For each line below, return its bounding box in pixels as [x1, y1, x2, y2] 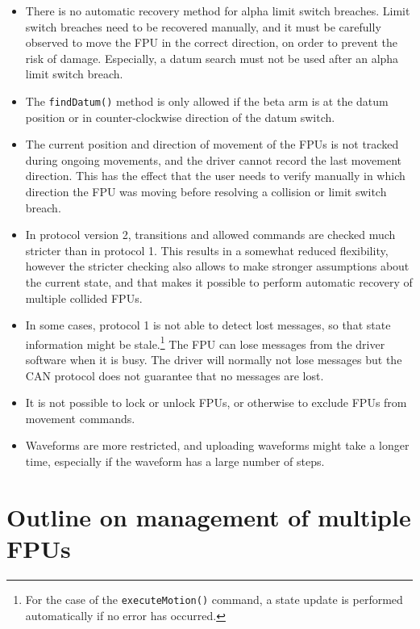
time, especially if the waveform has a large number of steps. [25, 452, 325, 469]
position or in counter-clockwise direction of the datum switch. [25, 108, 335, 125]
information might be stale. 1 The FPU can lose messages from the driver [25, 333, 385, 352]
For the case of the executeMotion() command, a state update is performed [25, 590, 403, 607]
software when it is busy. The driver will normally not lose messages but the [25, 351, 402, 367]
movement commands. [25, 409, 135, 426]
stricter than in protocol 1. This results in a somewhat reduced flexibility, [25, 241, 389, 258]
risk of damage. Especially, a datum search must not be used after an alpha [25, 49, 399, 66]
